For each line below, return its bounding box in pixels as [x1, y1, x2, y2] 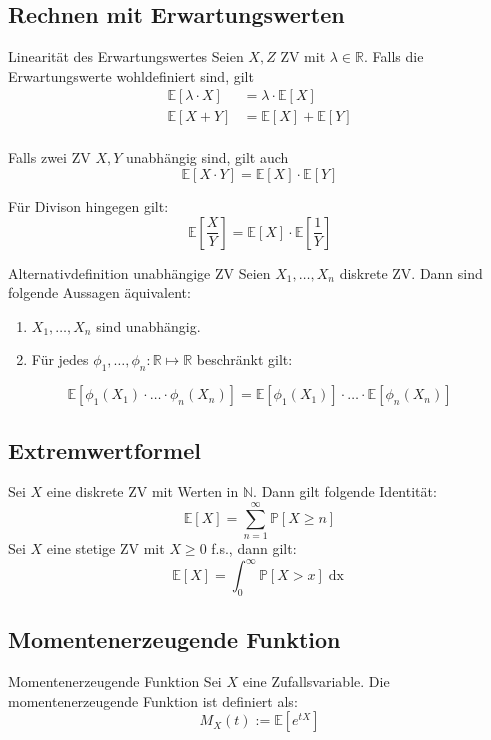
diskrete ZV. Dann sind [339, 262, 483, 283]
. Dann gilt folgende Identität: [253, 481, 437, 502]
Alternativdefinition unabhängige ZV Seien [8, 262, 271, 283]
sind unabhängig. [96, 315, 201, 336]
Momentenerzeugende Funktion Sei [8, 671, 222, 692]
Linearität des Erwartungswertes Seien [8, 46, 244, 67]
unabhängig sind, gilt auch [126, 147, 289, 168]
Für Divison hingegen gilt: [8, 196, 169, 217]
